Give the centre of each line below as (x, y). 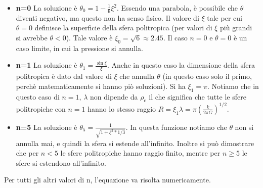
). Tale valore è (89, 38)
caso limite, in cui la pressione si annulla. (79, 48)
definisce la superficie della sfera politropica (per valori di (123, 28)
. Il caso (175, 38)
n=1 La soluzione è (47, 65)
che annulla (137, 76)
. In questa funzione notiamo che (176, 127)
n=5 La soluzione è (47, 127)
